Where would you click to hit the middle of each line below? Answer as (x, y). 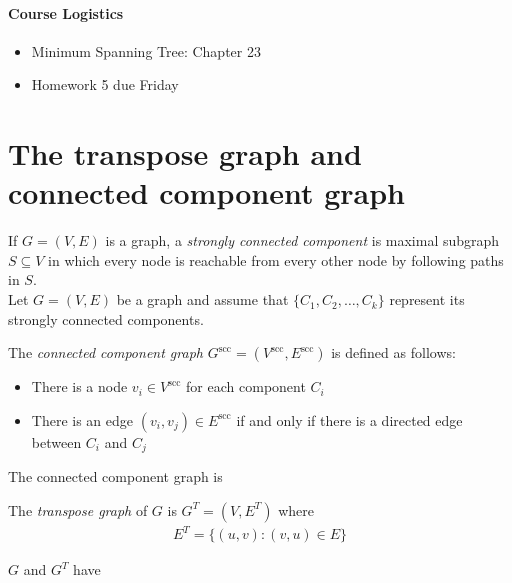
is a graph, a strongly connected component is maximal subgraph (302, 240)
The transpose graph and (185, 153)
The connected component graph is (115, 476)
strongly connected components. (106, 318)
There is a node (79, 386)
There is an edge (82, 419)
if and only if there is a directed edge (349, 419)
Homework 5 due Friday (105, 84)
